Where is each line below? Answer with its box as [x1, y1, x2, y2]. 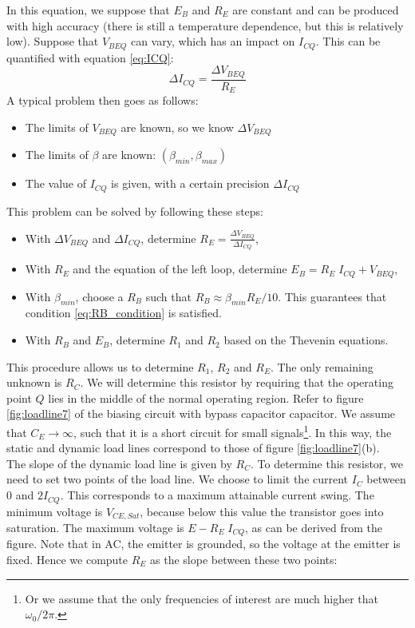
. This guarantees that [278, 288, 387, 304]
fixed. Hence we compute [6, 551, 128, 568]
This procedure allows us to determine [6, 358, 194, 375]
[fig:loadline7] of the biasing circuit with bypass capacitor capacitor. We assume [6, 405, 396, 422]
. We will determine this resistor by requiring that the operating [80, 374, 393, 391]
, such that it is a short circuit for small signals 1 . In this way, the [73, 422, 392, 440]
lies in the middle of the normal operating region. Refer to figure [48, 389, 364, 406]
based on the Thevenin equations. [223, 332, 389, 348]
